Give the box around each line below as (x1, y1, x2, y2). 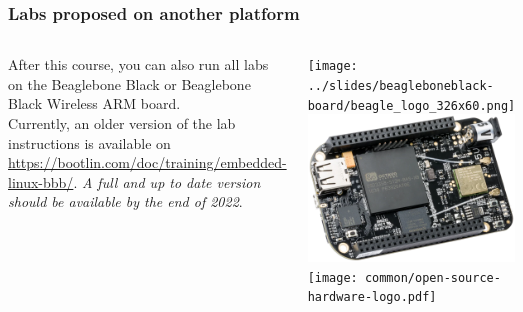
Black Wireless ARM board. (8, 93, 181, 114)
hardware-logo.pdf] (307, 290, 437, 305)
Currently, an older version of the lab (8, 113, 236, 133)
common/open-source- (364, 270, 501, 285)
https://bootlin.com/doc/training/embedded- (8, 152, 287, 173)
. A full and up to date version (73, 171, 261, 192)
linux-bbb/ (8, 171, 74, 192)
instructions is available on (8, 132, 171, 153)
